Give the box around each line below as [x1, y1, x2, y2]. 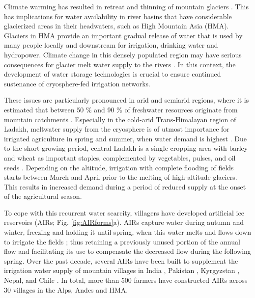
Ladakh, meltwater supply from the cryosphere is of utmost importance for [4, 124, 229, 134]
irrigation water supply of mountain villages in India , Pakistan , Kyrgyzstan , [4, 265, 240, 275]
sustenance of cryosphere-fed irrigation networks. [4, 78, 151, 88]
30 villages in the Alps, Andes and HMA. [4, 284, 128, 295]
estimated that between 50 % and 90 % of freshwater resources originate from [4, 104, 238, 114]
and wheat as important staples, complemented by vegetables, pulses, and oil [4, 152, 236, 163]
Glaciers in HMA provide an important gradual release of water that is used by [4, 30, 243, 40]
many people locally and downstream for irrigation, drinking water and [4, 40, 218, 50]
